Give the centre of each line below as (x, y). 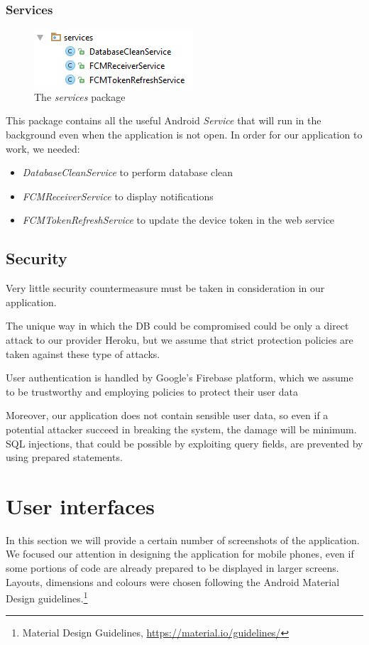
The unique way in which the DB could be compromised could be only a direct (177, 326)
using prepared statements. (64, 457)
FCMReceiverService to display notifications (118, 196)
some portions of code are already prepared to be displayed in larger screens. (172, 568)
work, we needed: (43, 148)
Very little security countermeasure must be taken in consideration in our (165, 288)
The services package (80, 96)
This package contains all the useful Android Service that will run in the (164, 120)
